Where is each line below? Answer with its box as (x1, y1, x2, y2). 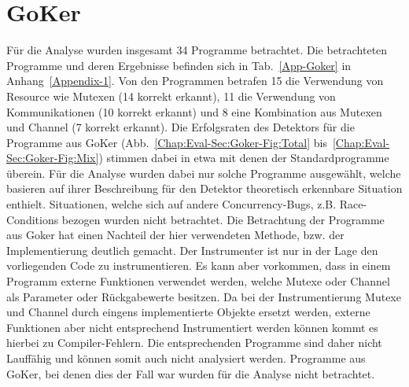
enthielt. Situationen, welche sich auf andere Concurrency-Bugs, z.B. (6, 196, 337, 212)
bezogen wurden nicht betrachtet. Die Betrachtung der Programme (61, 211, 385, 227)
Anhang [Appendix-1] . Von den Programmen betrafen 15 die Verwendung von (6, 72, 384, 89)
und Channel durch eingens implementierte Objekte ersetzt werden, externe (6, 304, 370, 320)
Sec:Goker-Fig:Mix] (6, 149, 99, 166)
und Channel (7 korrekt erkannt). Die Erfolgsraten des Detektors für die (6, 119, 355, 135)
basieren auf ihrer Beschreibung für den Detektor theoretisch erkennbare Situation (6, 180, 403, 197)
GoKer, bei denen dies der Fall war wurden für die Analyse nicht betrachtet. (6, 365, 375, 381)
